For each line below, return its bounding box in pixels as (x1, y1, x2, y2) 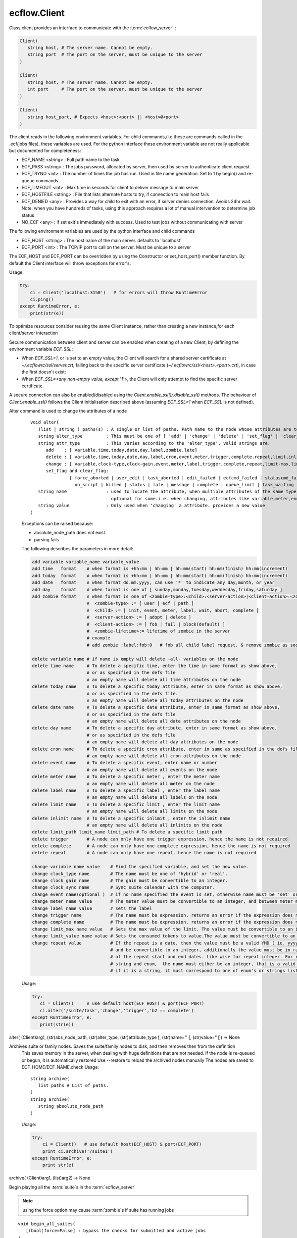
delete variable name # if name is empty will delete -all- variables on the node (32, 656, 239, 662)
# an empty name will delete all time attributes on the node (87, 676, 241, 682)
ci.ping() (30, 297, 54, 302)
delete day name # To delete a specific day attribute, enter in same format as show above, (32, 725, 277, 731)
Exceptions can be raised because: (21, 520, 94, 526)
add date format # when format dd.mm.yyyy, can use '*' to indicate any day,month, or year (32, 580, 275, 585)
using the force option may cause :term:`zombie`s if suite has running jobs (22, 1207, 174, 1213)
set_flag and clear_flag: (46, 468, 109, 474)
